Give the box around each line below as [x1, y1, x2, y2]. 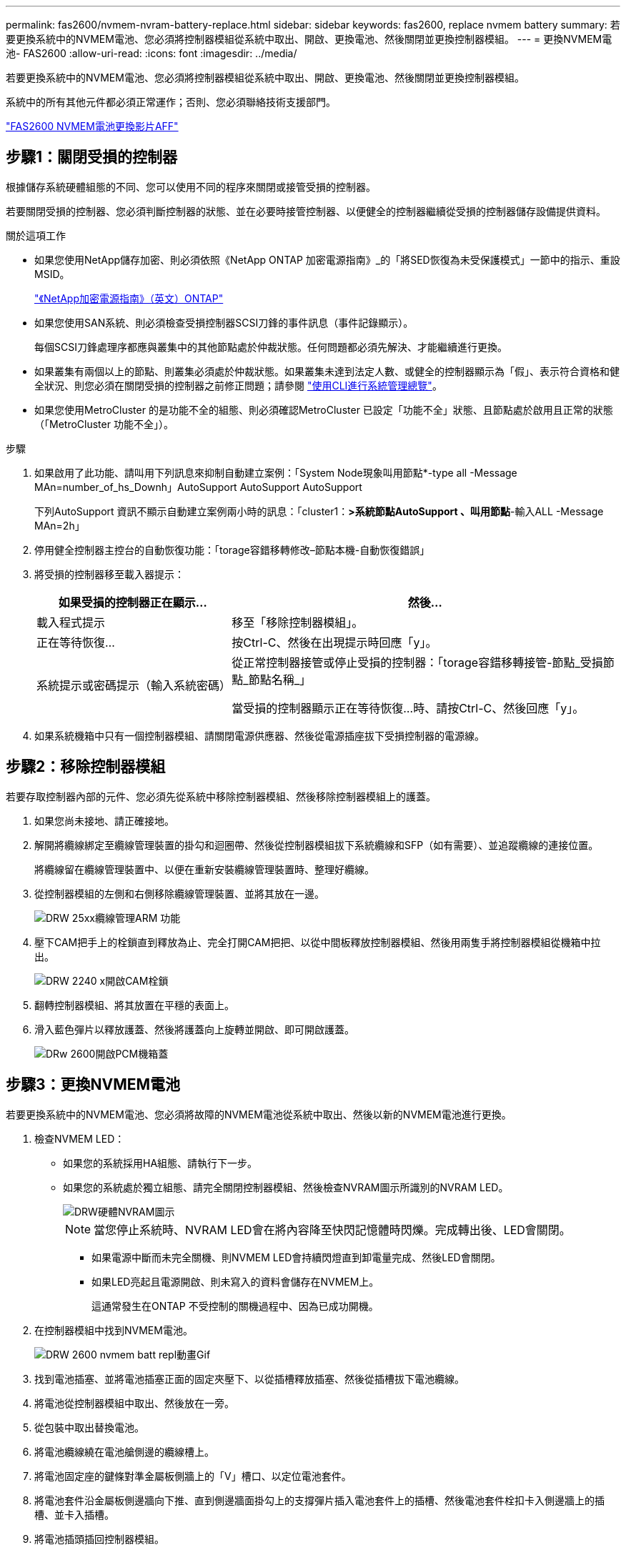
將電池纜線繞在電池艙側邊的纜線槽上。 [34, 1445, 214, 1458]
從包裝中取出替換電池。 [34, 1421, 144, 1434]
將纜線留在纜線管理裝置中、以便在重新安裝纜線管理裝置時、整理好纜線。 [34, 863, 374, 875]
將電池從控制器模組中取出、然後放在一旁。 [34, 1396, 234, 1409]
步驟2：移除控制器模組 [6, 757, 166, 776]
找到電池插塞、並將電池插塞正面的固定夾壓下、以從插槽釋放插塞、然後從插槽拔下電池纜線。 [34, 1372, 464, 1385]
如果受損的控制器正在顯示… [58, 595, 207, 610]
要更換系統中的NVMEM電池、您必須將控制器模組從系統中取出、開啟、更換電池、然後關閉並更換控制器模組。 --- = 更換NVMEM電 [6, 33, 612, 45]
